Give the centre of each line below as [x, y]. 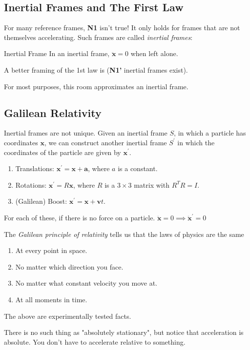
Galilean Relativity [53, 112]
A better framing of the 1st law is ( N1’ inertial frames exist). [96, 69]
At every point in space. [51, 250]
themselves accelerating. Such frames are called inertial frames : [98, 37]
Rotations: [31, 185]
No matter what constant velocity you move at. [86, 283]
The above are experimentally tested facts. [68, 316]
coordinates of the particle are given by [62, 152]
